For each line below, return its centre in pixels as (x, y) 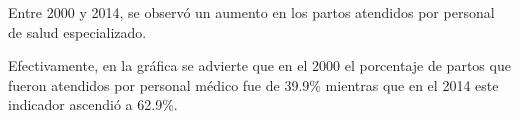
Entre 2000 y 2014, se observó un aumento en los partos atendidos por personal (251, 12)
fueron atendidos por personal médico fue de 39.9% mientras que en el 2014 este (253, 84)
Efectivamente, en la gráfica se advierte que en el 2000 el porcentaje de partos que (259, 65)
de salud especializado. (77, 31)
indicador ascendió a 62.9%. (93, 104)
